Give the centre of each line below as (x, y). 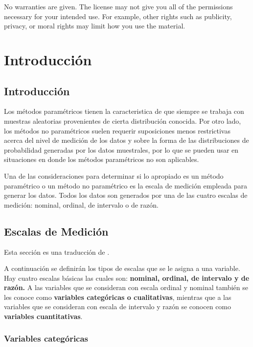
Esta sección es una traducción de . (57, 252)
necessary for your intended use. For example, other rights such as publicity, (118, 16)
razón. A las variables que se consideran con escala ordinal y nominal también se (126, 287)
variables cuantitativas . (43, 316)
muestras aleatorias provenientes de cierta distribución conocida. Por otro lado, (123, 120)
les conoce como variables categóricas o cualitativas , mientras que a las (118, 297)
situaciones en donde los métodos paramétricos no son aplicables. (102, 159)
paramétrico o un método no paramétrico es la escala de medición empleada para (126, 185)
